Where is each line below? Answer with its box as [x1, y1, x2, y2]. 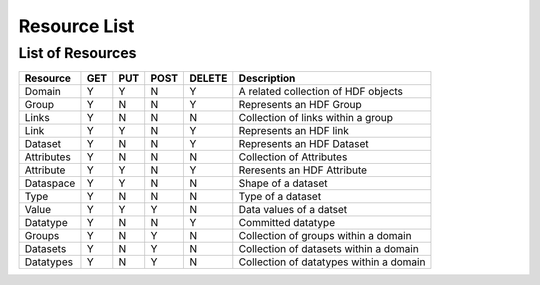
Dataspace [24, 176, 76, 190]
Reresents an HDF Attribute [238, 163, 368, 177]
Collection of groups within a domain [238, 229, 412, 243]
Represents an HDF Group [238, 98, 362, 112]
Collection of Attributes [238, 150, 348, 164]
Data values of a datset [238, 203, 348, 217]
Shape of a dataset [238, 176, 329, 190]
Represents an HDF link [238, 124, 349, 138]
